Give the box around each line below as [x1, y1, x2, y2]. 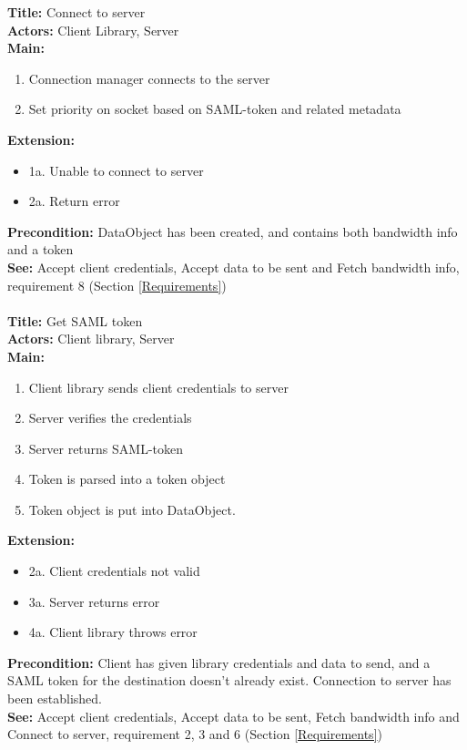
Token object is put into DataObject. [28, 499, 236, 519]
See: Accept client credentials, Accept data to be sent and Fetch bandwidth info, [7, 257, 460, 276]
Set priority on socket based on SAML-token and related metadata [28, 99, 401, 118]
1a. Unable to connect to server [28, 160, 204, 180]
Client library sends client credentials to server [28, 377, 289, 396]
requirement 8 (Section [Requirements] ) [7, 275, 227, 294]
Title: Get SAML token [7, 311, 143, 330]
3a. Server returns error [28, 591, 160, 611]
